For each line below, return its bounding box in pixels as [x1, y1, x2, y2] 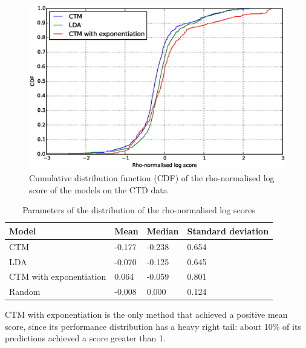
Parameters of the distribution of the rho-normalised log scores [22, 204, 255, 216]
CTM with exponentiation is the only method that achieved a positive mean [5, 308, 288, 321]
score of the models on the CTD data [29, 183, 168, 196]
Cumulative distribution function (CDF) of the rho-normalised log [29, 172, 275, 184]
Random [9, 285, 41, 298]
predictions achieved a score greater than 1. [5, 332, 166, 344]
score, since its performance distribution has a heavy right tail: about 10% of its [5, 320, 301, 332]
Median [146, 224, 179, 237]
